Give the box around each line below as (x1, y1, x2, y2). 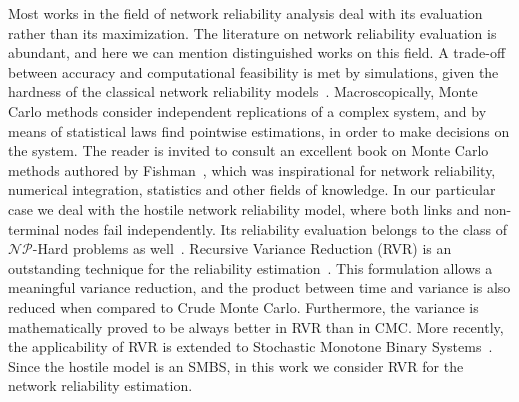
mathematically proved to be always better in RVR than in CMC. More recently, (8, 316, 504, 337)
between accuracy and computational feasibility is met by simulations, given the (8, 61, 499, 82)
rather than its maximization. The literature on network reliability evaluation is (8, 22, 497, 43)
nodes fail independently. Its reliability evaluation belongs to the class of (64, 218, 508, 239)
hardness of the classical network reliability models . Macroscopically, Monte (8, 81, 478, 102)
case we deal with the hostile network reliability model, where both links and (8, 198, 480, 219)
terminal (8, 218, 60, 239)
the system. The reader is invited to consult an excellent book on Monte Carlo (8, 140, 489, 161)
